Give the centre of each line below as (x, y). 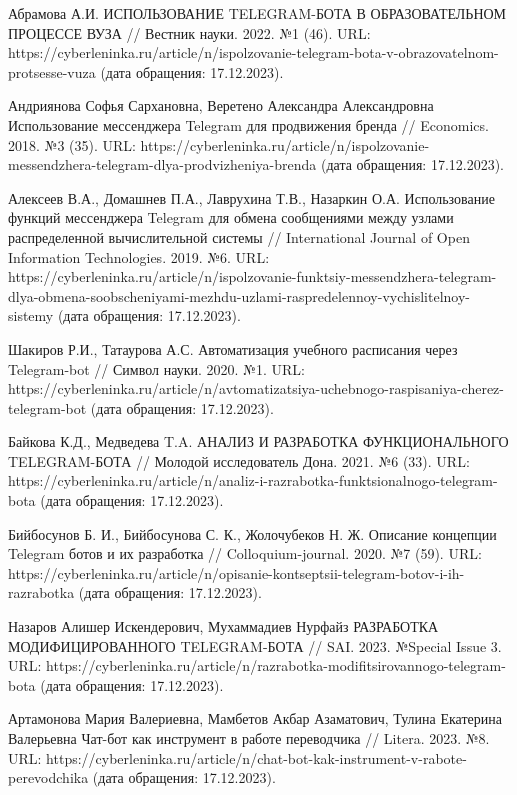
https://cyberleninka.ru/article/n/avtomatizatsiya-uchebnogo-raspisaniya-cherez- (256, 388)
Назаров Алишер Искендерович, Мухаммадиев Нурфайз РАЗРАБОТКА (223, 626)
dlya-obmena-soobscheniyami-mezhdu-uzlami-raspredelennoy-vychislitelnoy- (239, 295)
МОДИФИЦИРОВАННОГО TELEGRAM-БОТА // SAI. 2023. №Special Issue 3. (255, 645)
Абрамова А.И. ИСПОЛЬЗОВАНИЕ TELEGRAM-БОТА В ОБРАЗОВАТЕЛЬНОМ (257, 13)
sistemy (31, 315)
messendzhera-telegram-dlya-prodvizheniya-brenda (162, 164)
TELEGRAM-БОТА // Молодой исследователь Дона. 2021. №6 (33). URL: (239, 460)
